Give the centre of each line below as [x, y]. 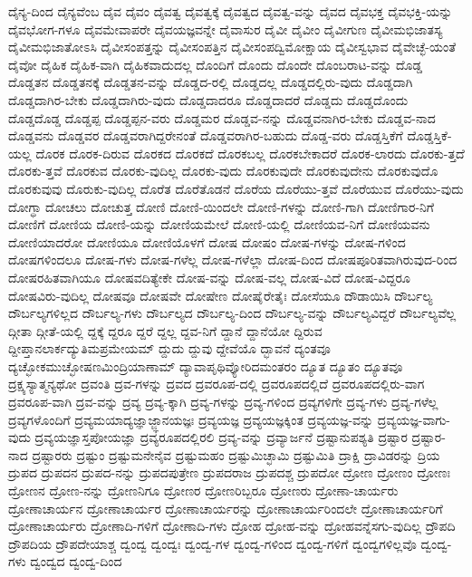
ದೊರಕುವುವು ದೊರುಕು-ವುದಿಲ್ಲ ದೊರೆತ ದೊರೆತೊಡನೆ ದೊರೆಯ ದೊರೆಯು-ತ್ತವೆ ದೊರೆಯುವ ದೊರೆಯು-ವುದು [236, 188]
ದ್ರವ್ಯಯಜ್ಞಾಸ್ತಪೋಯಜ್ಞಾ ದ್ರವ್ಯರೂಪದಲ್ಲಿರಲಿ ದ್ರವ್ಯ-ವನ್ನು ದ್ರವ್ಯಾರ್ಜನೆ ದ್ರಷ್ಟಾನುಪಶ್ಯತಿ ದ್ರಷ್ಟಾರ [221, 437]
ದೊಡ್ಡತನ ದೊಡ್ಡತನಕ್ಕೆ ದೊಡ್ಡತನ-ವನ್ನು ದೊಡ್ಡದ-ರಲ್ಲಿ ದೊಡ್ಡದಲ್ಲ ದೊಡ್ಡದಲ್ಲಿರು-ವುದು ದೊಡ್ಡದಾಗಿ [211, 82]
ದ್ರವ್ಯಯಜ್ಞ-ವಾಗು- [414, 419]
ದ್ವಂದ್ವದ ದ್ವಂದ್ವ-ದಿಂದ [76, 561]
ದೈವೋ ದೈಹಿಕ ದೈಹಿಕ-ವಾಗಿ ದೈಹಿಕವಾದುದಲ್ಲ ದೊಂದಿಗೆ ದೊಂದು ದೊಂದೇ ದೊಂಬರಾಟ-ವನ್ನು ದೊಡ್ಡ [216, 64]
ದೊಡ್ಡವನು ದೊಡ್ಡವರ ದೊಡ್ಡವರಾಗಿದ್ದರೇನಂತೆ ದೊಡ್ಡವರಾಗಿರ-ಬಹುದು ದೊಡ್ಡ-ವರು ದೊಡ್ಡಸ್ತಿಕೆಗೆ [206, 135]
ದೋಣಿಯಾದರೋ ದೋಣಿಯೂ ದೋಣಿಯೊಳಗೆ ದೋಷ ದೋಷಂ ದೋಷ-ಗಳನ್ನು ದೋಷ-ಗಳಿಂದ [207, 241]
